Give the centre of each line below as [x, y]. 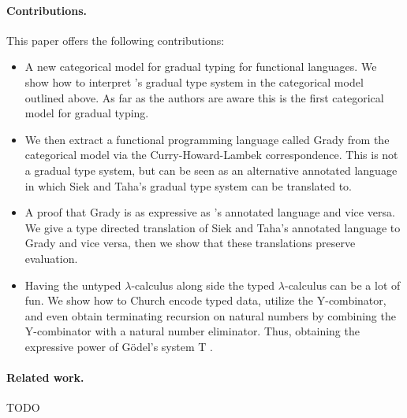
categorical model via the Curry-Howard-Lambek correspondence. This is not [211, 155]
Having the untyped [73, 285]
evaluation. [51, 258]
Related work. [45, 377]
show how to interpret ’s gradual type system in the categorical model [194, 81]
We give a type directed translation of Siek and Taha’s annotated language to [213, 227]
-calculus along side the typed [203, 285]
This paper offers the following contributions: [116, 40]
